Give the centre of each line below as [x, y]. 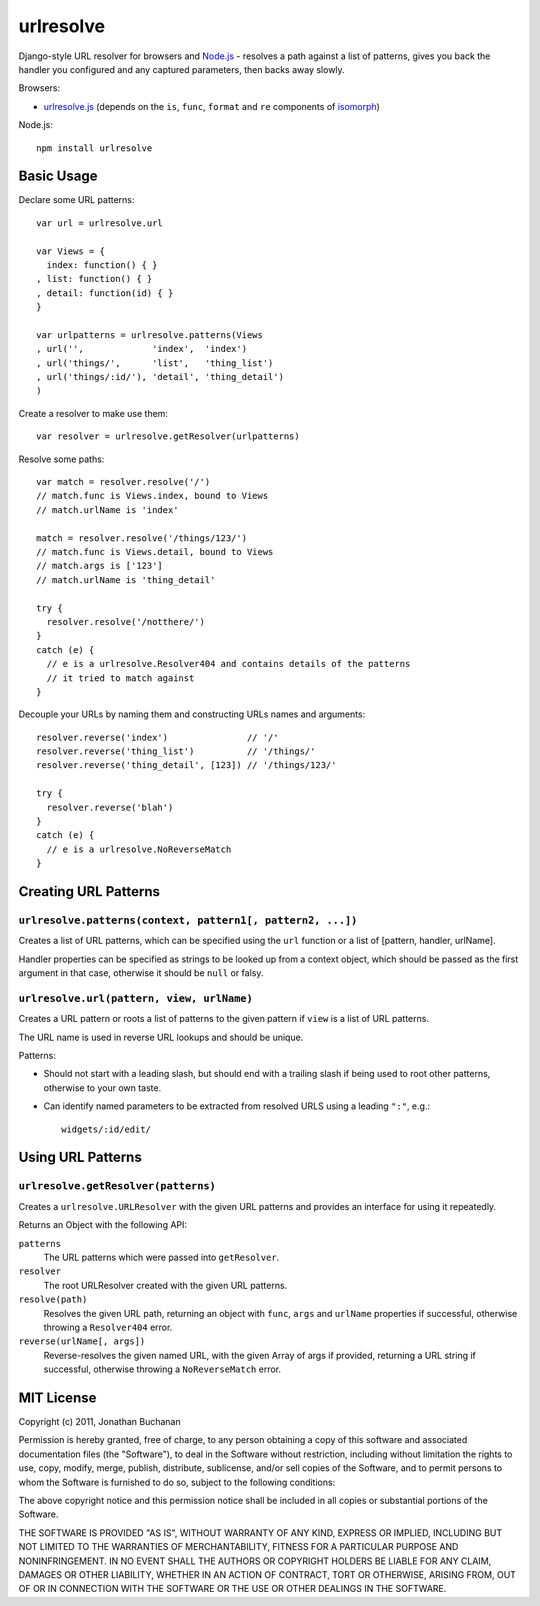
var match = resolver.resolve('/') [123, 482]
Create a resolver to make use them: [93, 413]
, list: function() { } [94, 279]
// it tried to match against [120, 678]
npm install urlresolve [94, 148]
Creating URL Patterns [89, 891]
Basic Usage [58, 176]
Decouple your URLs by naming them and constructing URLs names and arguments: [192, 714]
